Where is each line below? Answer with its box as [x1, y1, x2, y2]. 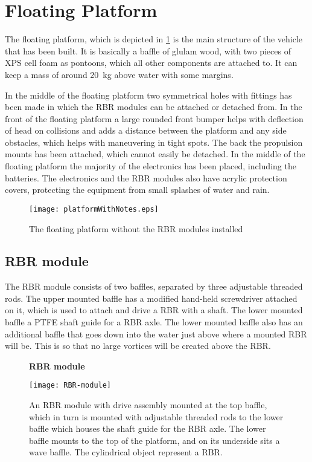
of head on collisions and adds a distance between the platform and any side [5, 124, 287, 137]
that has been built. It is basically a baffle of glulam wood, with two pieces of [5, 44, 291, 57]
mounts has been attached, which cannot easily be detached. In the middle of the [5, 148, 305, 160]
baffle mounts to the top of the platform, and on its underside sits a [29, 434, 280, 446]
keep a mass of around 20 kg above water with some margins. [5, 68, 234, 80]
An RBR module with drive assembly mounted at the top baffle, [29, 399, 267, 411]
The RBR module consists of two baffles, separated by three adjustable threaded [5, 280, 303, 293]
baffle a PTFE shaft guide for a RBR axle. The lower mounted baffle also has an [5, 316, 303, 328]
